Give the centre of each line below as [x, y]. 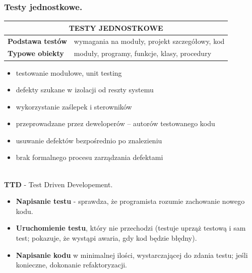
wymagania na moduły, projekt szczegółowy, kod [149, 41]
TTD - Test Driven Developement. [58, 184]
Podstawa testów [37, 41]
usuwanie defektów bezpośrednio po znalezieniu [89, 140]
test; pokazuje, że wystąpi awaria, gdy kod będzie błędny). [106, 238]
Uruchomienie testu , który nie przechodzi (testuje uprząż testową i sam [131, 228]
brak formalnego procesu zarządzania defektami [89, 157]
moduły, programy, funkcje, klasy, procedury [143, 53]
